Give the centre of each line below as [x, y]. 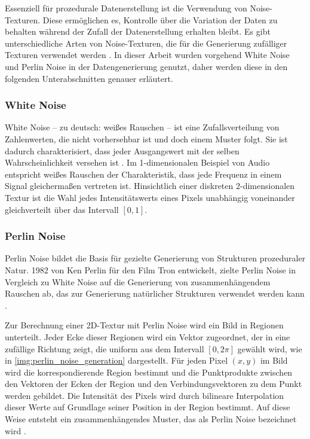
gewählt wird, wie [270, 348]
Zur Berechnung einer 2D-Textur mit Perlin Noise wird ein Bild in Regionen [144, 325]
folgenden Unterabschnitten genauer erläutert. [89, 78]
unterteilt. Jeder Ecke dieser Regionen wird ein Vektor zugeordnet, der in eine [148, 336]
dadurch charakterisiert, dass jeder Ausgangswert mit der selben [122, 150]
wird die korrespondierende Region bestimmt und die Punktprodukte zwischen [149, 372]
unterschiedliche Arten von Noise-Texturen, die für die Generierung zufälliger [146, 43]
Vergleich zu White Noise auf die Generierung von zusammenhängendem [138, 281]
